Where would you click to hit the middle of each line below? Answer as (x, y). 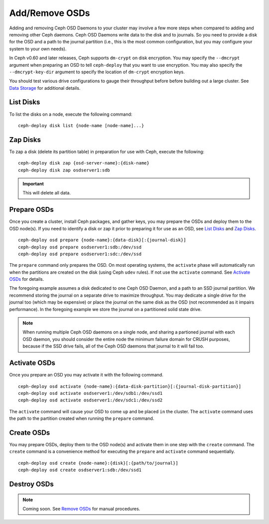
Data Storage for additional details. (45, 88)
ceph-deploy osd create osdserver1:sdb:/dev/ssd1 (80, 470)
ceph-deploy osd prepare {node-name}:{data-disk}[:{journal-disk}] (102, 240)
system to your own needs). (38, 49)
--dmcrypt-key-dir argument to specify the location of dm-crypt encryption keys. (97, 72)
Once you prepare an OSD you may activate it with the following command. (86, 375)
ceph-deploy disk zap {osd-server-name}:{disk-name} (84, 163)
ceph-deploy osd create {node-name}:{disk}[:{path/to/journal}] (98, 463)
